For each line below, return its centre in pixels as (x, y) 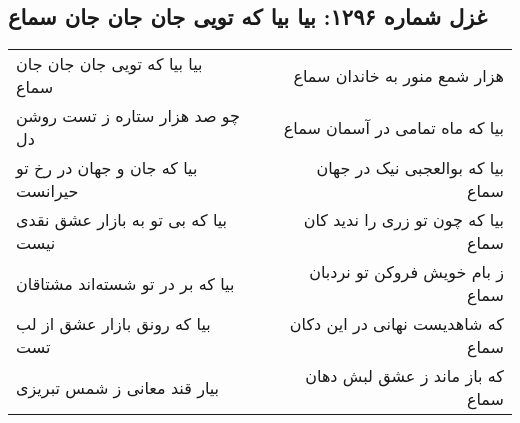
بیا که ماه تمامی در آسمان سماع (393, 127)
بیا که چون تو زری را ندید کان (403, 220)
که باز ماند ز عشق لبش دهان (404, 376)
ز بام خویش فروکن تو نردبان (406, 272)
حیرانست (47, 191)
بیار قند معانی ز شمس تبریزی (118, 387)
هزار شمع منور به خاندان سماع (398, 75)
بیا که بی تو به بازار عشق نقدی (122, 220)
